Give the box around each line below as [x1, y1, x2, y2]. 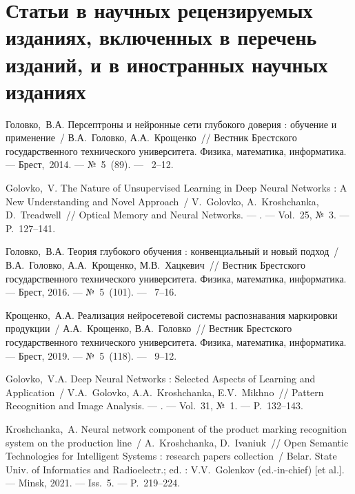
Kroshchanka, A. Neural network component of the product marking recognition [6, 421, 347, 435]
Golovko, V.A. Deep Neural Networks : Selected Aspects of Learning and [6, 371, 316, 386]
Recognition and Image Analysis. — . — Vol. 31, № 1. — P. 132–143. [6, 398, 303, 413]
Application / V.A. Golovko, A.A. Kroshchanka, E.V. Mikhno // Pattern [6, 384, 324, 399]
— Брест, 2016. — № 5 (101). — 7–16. [6, 285, 177, 299]
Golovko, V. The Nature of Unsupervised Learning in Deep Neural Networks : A [6, 181, 347, 195]
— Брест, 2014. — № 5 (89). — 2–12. [6, 157, 174, 172]
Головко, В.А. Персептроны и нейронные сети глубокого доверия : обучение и [6, 116, 337, 131]
